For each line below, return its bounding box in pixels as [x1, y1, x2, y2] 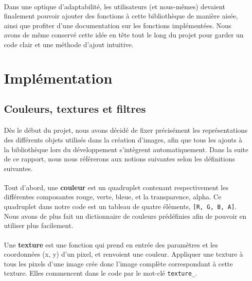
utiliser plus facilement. [4, 220, 73, 230]
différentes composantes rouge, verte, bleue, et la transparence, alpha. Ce [4, 192, 221, 202]
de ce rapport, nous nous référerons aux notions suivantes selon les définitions [4, 154, 235, 164]
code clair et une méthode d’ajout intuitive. [4, 39, 134, 49]
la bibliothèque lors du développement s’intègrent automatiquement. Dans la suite [4, 144, 249, 154]
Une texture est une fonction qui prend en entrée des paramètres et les [4, 239, 218, 249]
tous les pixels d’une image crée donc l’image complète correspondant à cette [4, 258, 233, 268]
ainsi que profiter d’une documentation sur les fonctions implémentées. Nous [4, 20, 232, 30]
